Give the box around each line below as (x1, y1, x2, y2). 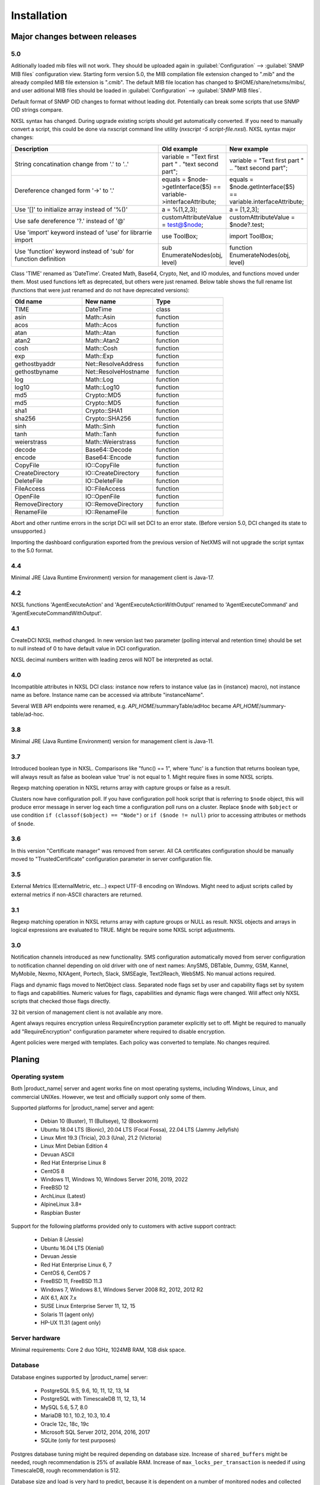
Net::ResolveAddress (85, 360, 144, 368)
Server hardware (11, 1334, 60, 1342)
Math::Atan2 (85, 336, 120, 345)
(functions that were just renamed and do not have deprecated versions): (11, 286, 190, 293)
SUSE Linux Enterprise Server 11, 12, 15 (40, 1303, 136, 1310)
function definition (14, 254, 66, 263)
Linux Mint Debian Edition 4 (40, 1142, 108, 1149)
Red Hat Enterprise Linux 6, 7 (40, 1261, 112, 1268)
